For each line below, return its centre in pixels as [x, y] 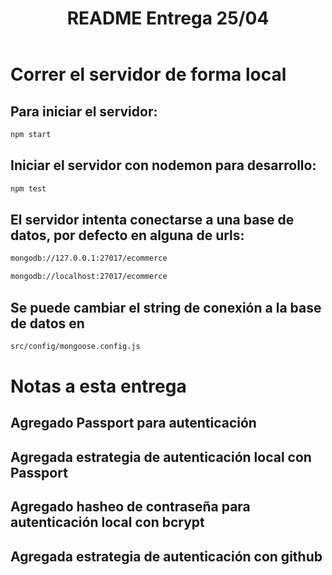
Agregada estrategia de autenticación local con [161, 457]
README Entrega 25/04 [168, 18]
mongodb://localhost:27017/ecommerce [89, 277]
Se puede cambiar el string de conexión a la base [166, 307]
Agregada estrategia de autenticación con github [166, 556]
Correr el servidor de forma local [148, 74]
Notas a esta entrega [98, 386]
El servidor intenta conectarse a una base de [152, 219]
